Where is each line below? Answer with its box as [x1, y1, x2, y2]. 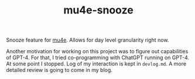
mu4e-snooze [63, 4, 134, 17]
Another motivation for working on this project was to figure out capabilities [6, 48, 189, 55]
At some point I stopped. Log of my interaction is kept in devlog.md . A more [6, 60, 186, 67]
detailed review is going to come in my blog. [6, 67, 113, 74]
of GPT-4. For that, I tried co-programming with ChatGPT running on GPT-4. [6, 54, 189, 61]
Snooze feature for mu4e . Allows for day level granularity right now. [6, 36, 169, 44]
